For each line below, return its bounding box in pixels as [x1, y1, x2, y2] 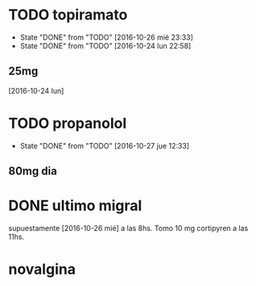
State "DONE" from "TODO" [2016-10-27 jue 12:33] [19, 141, 190, 150]
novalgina [8, 260, 76, 279]
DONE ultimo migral [8, 196, 142, 215]
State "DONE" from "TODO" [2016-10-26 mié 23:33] [19, 32, 193, 42]
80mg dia [8, 164, 58, 179]
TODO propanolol [8, 114, 127, 132]
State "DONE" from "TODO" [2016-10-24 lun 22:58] [19, 40, 192, 50]
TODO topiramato [8, 6, 128, 24]
